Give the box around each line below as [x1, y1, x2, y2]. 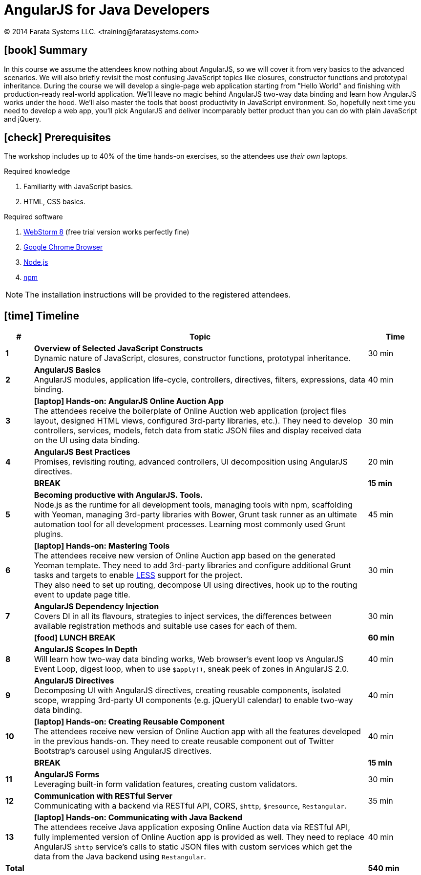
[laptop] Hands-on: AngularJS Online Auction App [34, 396, 224, 406]
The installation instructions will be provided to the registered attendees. [25, 290, 291, 300]
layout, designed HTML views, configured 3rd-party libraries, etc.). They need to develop [34, 416, 362, 426]
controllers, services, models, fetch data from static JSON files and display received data [34, 426, 361, 436]
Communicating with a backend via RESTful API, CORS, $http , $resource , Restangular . [34, 801, 347, 811]
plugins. [34, 529, 63, 539]
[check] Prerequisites [4, 131, 111, 144]
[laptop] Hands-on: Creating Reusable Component [34, 717, 225, 727]
